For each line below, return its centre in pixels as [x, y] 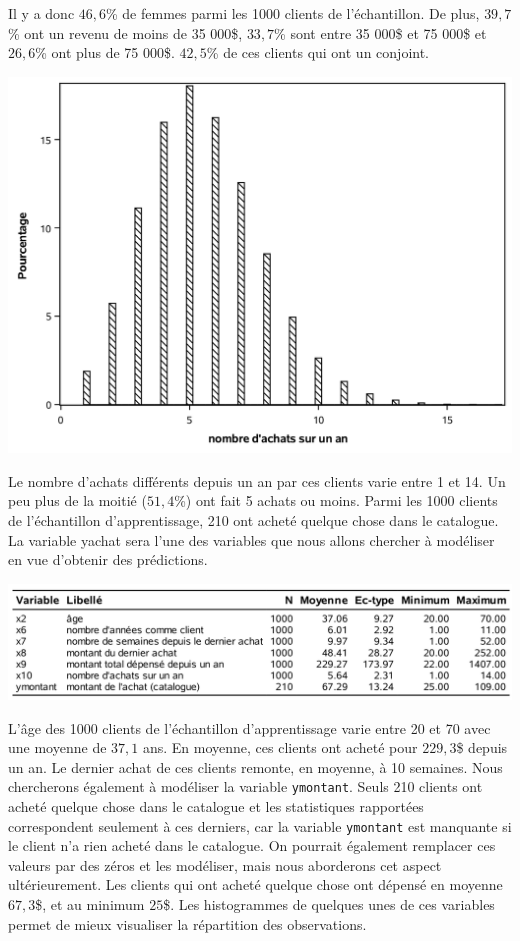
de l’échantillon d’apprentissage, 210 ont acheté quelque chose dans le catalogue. [253, 520]
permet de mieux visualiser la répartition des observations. [187, 923]
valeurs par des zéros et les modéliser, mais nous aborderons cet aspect [225, 864]
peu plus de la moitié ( [77, 500]
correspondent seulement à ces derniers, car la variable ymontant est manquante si [260, 825]
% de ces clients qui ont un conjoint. [318, 52]
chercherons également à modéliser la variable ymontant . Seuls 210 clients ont [245, 786]
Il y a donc [41, 13]
